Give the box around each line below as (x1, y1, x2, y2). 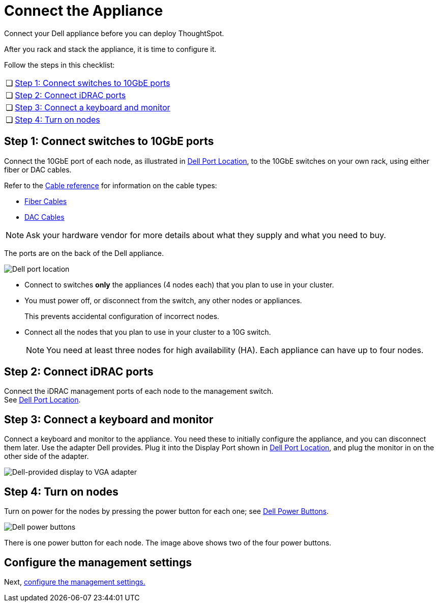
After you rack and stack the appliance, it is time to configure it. (4, 44, 217, 53)
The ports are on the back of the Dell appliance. (4, 248, 164, 257)
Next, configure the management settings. (4, 577, 145, 586)
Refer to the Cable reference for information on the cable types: (4, 181, 217, 190)
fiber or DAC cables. (4, 165, 72, 174)
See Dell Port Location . (4, 395, 81, 405)
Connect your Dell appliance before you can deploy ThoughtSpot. (4, 28, 224, 38)
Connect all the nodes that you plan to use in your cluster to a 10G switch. (24, 327, 271, 336)
